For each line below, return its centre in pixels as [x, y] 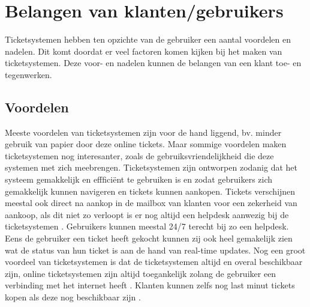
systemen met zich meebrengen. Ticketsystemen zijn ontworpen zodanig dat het [151, 167]
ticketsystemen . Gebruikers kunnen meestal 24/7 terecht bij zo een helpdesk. [147, 226]
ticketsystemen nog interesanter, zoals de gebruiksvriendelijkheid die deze [139, 155]
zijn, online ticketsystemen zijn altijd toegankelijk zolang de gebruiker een [141, 273]
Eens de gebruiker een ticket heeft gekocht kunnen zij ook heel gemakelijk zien [149, 238]
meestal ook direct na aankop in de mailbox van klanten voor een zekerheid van [151, 203]
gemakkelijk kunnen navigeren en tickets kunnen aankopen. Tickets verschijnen [150, 191]
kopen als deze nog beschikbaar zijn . [73, 297]
